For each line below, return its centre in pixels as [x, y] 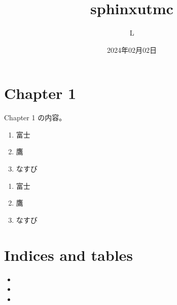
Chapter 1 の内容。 [35, 117]
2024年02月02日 [132, 49]
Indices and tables [69, 255]
